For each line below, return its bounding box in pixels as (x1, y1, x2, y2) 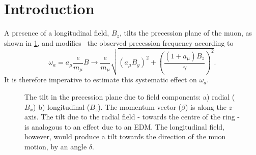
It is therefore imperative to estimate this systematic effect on (4, 74, 197, 85)
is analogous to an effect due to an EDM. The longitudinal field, (24, 121, 224, 132)
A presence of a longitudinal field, (4, 27, 109, 38)
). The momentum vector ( (98, 101, 182, 112)
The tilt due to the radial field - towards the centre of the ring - (41, 111, 240, 122)
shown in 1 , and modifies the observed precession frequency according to (4, 37, 234, 48)
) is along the (185, 101, 226, 112)
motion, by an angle (24, 141, 87, 151)
